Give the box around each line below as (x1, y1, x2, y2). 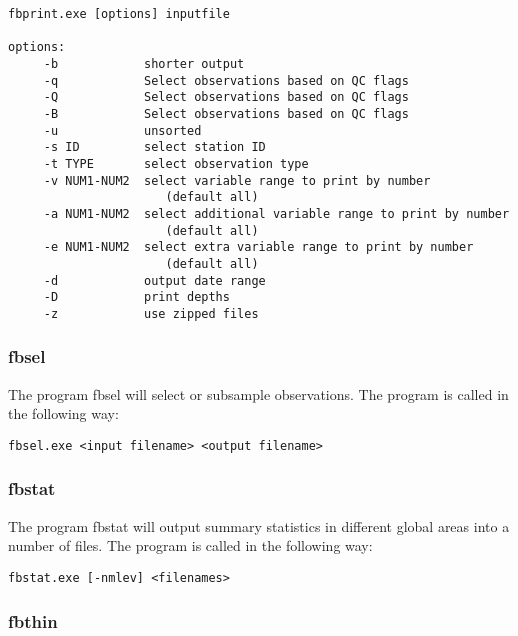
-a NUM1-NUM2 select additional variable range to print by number (43, 206, 510, 221)
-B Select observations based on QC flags (43, 106, 409, 121)
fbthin (8, 608, 58, 633)
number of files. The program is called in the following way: (8, 535, 373, 556)
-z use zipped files (43, 306, 259, 321)
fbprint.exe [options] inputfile (8, 7, 230, 21)
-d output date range (43, 273, 266, 288)
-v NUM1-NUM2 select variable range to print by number (43, 173, 431, 188)
